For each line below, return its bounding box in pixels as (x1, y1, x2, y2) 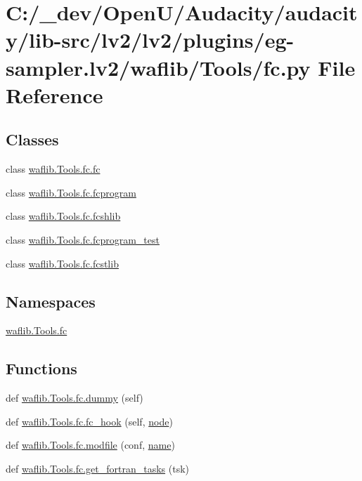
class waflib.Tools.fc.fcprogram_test (6, 232, 160, 246)
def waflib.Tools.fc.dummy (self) (6, 390, 143, 405)
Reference (6, 80, 103, 109)
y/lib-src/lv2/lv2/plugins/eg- (6, 25, 295, 54)
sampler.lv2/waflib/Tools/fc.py (6, 53, 311, 81)
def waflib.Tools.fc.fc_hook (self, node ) (6, 414, 173, 428)
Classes (6, 129, 59, 150)
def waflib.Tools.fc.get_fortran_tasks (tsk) (6, 461, 189, 475)
